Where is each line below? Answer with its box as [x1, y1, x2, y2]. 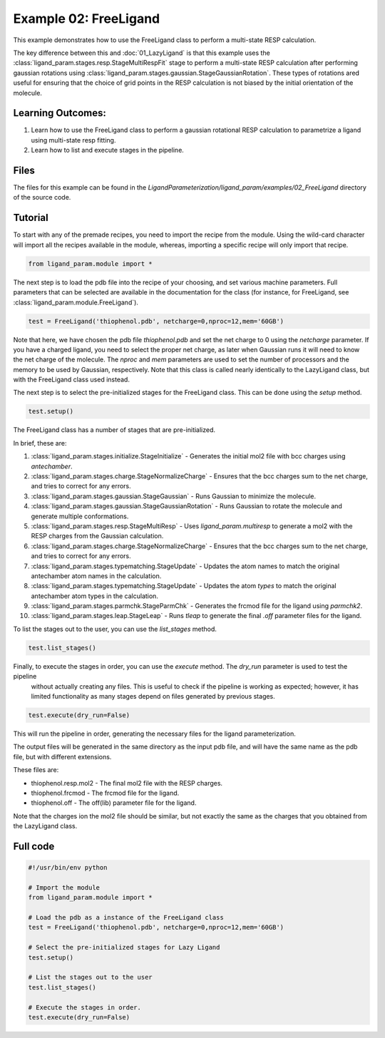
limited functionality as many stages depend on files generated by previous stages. [31, 692, 276, 700]
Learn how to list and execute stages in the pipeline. [31, 146, 185, 155]
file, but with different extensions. [13, 752, 112, 761]
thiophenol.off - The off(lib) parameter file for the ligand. [31, 798, 197, 807]
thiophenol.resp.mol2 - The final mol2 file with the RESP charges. [31, 778, 223, 787]
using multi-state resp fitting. [31, 135, 116, 144]
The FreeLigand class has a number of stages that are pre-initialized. [13, 426, 216, 434]
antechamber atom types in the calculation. [31, 592, 158, 600]
